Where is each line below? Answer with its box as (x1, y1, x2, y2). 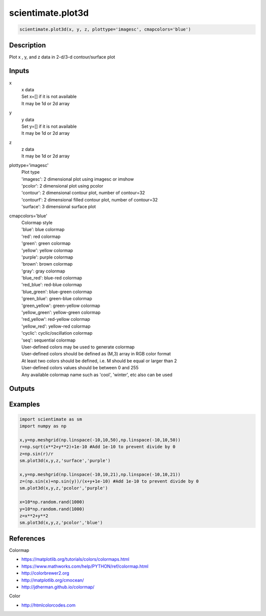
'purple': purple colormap (21, 254, 73, 260)
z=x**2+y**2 (19, 513, 49, 519)
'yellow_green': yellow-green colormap (21, 309, 101, 315)
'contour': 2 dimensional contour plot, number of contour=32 (21, 190, 145, 196)
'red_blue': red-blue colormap (21, 282, 82, 288)
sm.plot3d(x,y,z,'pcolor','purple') (19, 485, 108, 491)
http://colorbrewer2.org (21, 570, 69, 576)
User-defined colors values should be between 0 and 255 (21, 365, 139, 371)
